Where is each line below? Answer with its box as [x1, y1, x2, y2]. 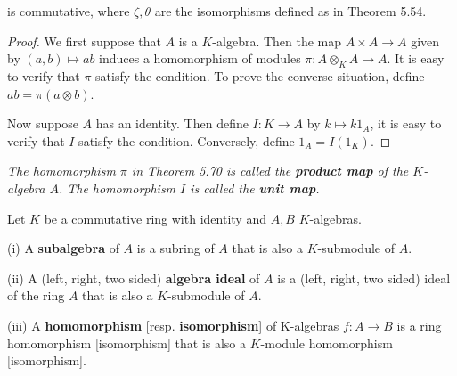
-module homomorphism [260, 333, 393, 352]
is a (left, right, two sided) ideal [277, 268, 451, 287]
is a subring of [136, 239, 215, 257]
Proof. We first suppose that [7, 31, 161, 50]
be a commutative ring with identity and [44, 208, 266, 227]
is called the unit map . [190, 178, 320, 197]
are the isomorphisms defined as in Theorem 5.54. [154, 2, 427, 20]
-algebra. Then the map [212, 31, 342, 50]
